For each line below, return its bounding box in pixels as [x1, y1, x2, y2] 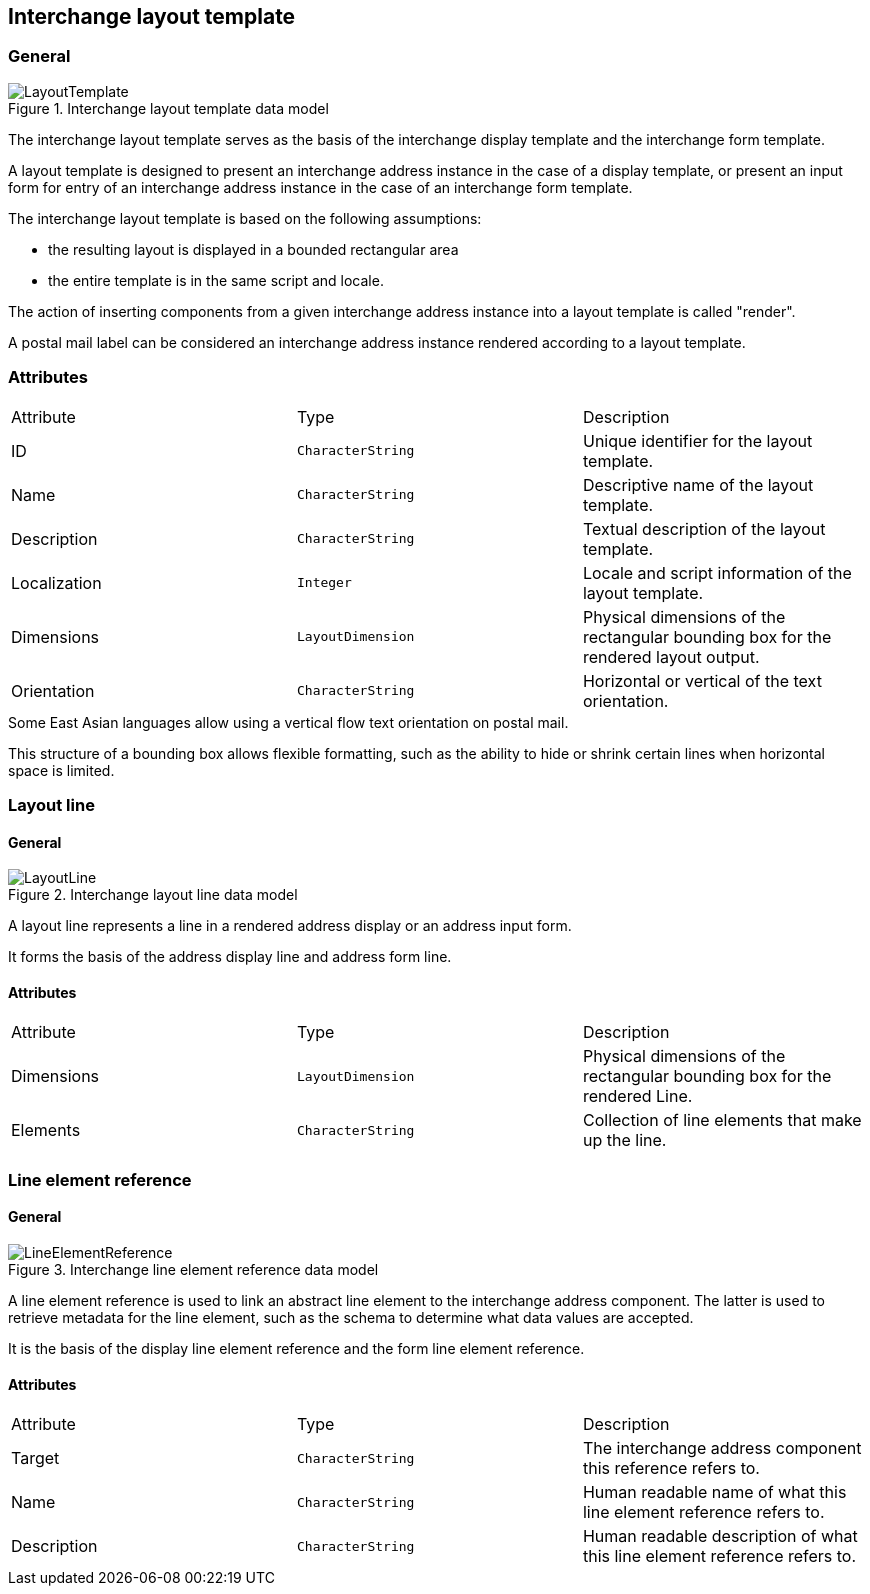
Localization [11, 572, 102, 593]
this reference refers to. [582, 1458, 760, 1479]
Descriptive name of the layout [582, 474, 814, 495]
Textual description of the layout [582, 518, 826, 539]
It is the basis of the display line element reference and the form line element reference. [8, 1339, 585, 1357]
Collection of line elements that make [582, 1110, 862, 1131]
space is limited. [8, 761, 115, 779]
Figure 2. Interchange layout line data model [8, 886, 298, 904]
